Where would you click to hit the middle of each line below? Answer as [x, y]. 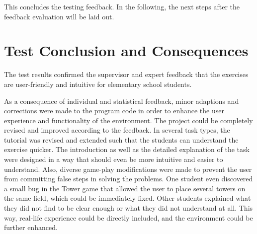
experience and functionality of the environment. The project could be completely [128, 120]
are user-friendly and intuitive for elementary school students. [98, 84]
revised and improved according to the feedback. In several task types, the [117, 130]
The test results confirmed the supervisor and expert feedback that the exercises [126, 74]
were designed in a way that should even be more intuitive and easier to [114, 159]
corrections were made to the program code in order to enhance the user [114, 111]
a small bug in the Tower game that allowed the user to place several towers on [125, 188]
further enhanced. [31, 227]
